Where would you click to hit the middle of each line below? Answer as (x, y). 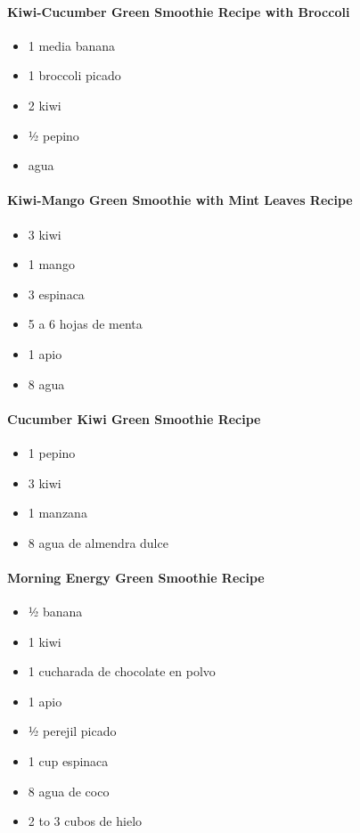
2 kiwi (45, 105)
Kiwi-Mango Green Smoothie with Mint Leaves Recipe (180, 200)
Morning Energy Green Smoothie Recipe (136, 577)
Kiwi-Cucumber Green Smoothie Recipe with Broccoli (179, 11)
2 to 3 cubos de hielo (85, 821)
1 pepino (52, 452)
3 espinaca (56, 294)
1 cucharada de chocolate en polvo (122, 671)
